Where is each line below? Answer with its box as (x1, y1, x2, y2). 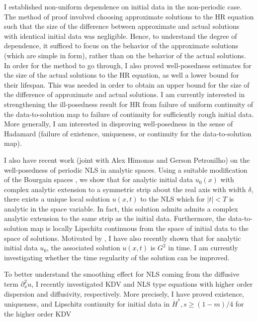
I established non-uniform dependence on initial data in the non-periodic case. (4, 1, 242, 11)
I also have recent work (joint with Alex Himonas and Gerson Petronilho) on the (4, 154, 250, 165)
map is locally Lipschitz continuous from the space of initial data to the (30, 223, 249, 233)
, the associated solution (47, 242, 120, 253)
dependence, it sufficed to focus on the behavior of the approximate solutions (4, 40, 239, 51)
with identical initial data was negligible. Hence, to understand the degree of (4, 30, 237, 41)
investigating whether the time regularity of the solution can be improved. (4, 252, 230, 262)
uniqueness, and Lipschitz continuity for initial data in (4, 298, 170, 309)
